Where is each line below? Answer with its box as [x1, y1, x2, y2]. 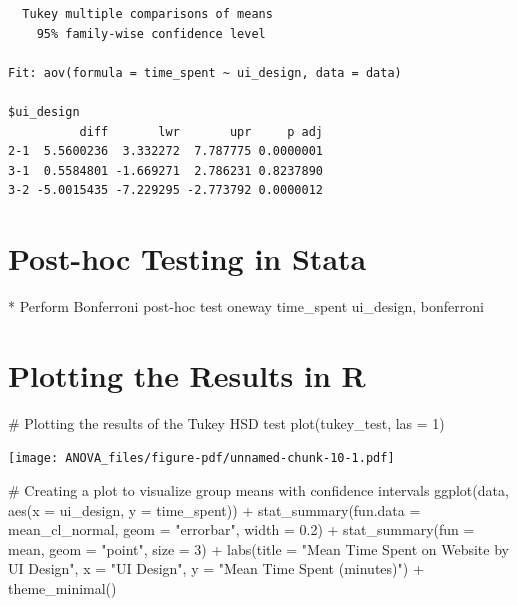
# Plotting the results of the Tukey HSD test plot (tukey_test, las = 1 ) [8, 412, 445, 433]
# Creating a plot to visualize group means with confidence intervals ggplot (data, [8, 480, 509, 501]
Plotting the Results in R [8, 354, 366, 395]
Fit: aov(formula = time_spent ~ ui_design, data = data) [8, 65, 402, 80]
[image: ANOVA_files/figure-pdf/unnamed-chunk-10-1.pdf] [8, 451, 395, 466]
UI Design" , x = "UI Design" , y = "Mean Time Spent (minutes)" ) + [8, 558, 424, 579]
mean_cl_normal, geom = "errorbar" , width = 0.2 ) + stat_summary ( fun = [8, 519, 475, 540]
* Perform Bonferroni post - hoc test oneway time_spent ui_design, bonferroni [8, 296, 484, 317]
